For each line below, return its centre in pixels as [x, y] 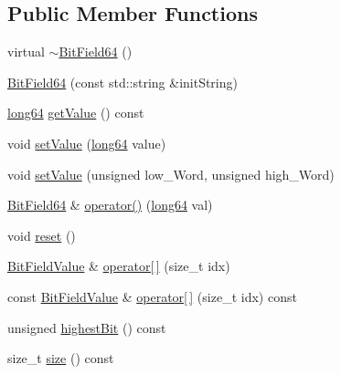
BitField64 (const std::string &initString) [123, 82]
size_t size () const [61, 358]
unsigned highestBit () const [87, 327]
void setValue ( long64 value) [87, 143]
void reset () [42, 235]
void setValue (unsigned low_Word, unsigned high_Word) [171, 174]
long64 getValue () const [76, 113]
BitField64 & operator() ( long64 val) [110, 205]
